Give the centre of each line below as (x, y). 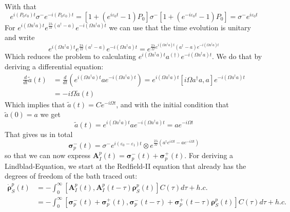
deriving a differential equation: (54, 66)
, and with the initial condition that (172, 104)
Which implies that (35, 104)
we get (50, 114)
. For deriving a (209, 155)
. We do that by (237, 56)
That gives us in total (39, 134)
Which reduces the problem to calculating (71, 56)
